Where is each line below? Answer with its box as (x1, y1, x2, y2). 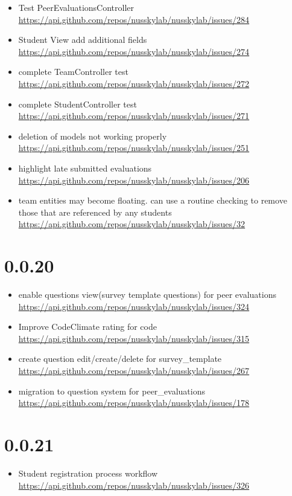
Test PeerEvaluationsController (18, 1, 135, 13)
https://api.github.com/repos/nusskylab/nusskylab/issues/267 (18, 364, 250, 376)
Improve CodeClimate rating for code (18, 320, 157, 333)
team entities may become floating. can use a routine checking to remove (18, 194, 287, 207)
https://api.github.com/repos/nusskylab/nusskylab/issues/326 (18, 478, 250, 491)
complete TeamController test (18, 65, 129, 78)
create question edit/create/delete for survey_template (18, 352, 222, 365)
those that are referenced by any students (18, 205, 172, 218)
